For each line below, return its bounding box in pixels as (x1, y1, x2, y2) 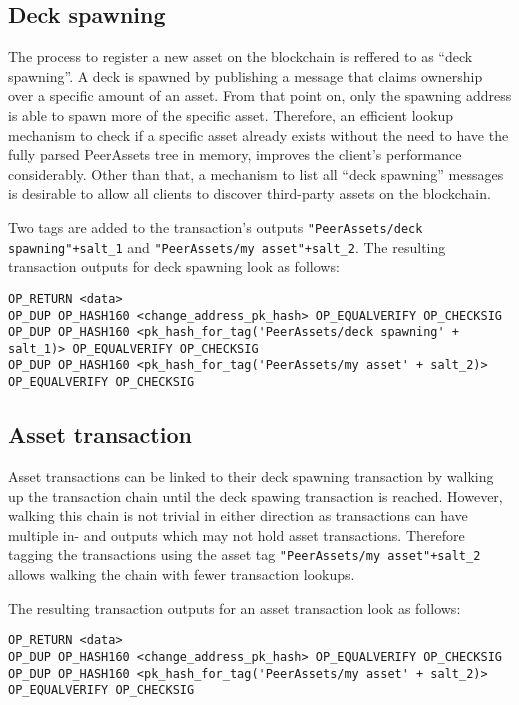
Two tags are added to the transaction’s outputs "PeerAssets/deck (8, 216, 423, 237)
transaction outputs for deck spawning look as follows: (8, 256, 340, 277)
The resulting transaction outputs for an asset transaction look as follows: (8, 597, 461, 618)
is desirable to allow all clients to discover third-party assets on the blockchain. (8, 183, 491, 204)
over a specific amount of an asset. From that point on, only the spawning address (8, 85, 512, 106)
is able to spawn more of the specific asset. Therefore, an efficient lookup (8, 104, 453, 125)
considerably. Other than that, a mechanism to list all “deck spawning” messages (8, 163, 504, 184)
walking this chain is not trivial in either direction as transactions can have (8, 505, 468, 526)
